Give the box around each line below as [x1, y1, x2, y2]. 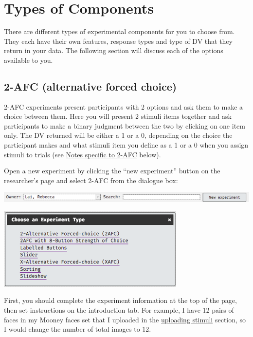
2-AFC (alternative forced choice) [4, 78, 177, 94]
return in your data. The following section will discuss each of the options [4, 45, 223, 56]
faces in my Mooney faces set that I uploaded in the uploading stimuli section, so [4, 314, 246, 324]
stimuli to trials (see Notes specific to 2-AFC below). [4, 149, 161, 159]
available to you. [4, 55, 53, 65]
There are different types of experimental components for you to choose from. [4, 26, 235, 37]
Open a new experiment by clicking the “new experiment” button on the [4, 166, 220, 176]
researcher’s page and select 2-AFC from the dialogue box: [4, 175, 178, 185]
